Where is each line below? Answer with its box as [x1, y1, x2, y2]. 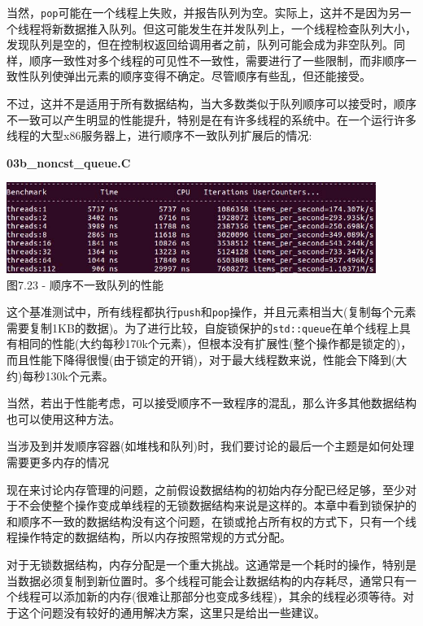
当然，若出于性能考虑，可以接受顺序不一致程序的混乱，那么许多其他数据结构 [7, 394, 416, 411]
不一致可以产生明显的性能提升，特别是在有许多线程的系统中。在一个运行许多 [7, 111, 416, 128]
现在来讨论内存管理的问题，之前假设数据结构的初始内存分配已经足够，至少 [7, 480, 405, 498]
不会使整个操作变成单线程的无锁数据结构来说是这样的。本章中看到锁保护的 [17, 497, 416, 514]
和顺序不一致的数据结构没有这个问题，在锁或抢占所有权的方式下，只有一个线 [7, 512, 416, 529]
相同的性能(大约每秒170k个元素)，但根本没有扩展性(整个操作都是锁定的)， [17, 335, 412, 352]
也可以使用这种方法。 [7, 410, 120, 427]
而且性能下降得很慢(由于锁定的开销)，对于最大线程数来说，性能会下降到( [7, 351, 396, 368]
